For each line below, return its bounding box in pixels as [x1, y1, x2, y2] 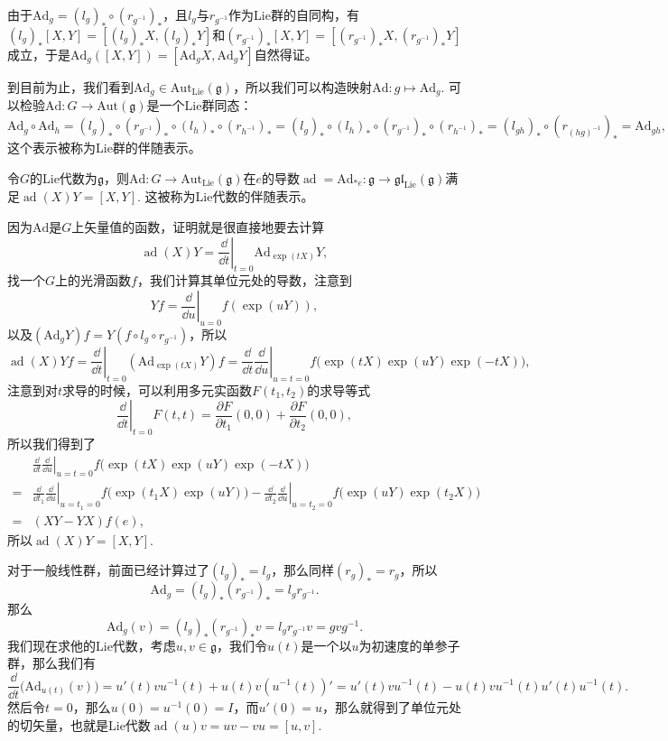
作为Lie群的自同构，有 [228, 5, 359, 23]
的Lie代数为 [30, 168, 97, 187]
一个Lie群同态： [159, 96, 253, 115]
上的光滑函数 [55, 271, 132, 290]
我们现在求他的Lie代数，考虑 [7, 635, 176, 654]
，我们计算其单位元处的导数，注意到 [136, 271, 352, 290]
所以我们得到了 [7, 434, 96, 452]
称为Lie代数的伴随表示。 [170, 187, 314, 206]
